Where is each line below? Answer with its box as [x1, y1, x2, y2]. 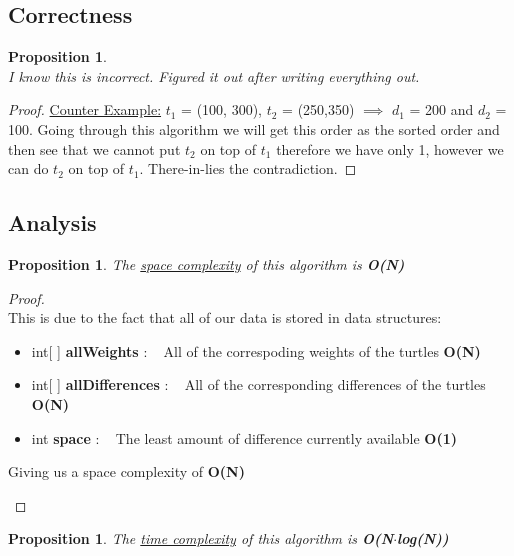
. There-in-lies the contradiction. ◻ [139, 158, 357, 179]
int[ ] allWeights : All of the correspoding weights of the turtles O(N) [31, 340, 481, 361]
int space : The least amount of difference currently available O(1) [31, 427, 457, 448]
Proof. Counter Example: [8, 99, 162, 120]
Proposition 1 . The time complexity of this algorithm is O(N [8, 528, 394, 549]
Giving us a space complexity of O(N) [8, 461, 245, 482]
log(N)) [397, 528, 449, 549]
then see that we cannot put [8, 138, 181, 159]
